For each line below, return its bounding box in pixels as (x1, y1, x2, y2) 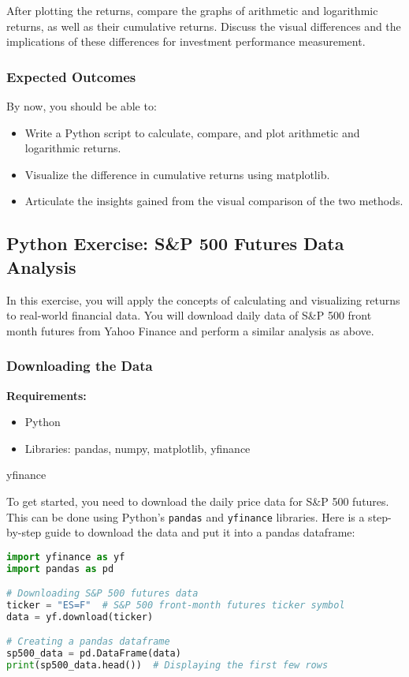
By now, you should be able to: (6, 98, 157, 114)
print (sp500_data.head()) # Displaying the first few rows (6, 660, 329, 671)
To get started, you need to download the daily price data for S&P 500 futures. (6, 492, 389, 509)
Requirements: (6, 387, 87, 403)
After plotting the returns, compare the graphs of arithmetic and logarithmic (6, 2, 378, 18)
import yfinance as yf (6, 551, 125, 563)
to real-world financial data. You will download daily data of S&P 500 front (6, 307, 372, 324)
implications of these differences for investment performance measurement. (6, 33, 366, 50)
